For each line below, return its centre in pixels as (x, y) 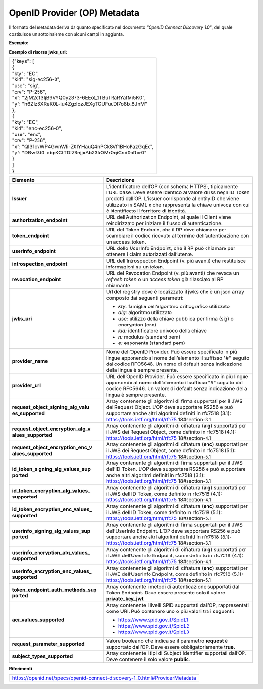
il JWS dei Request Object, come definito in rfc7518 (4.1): (171, 432)
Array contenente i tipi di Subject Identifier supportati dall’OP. (176, 653)
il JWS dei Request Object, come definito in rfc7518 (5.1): (171, 451)
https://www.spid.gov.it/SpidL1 (153, 620)
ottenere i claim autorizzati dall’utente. (150, 254)
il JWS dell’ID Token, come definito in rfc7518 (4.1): (164, 494)
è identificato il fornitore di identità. (146, 211)
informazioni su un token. (135, 267)
